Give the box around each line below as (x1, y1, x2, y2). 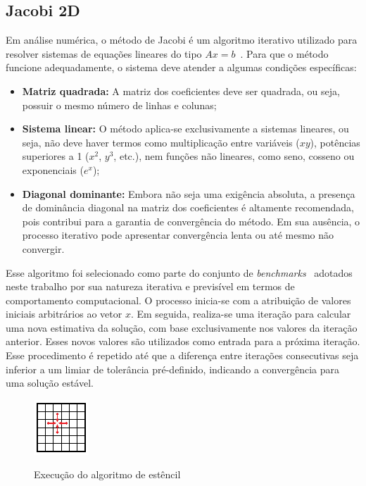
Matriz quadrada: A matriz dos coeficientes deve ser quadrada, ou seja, (22, 83, 340, 98)
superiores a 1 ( (22, 149, 89, 163)
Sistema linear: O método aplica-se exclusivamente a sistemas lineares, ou (22, 121, 349, 136)
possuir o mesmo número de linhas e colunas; (22, 97, 217, 112)
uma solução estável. (6, 375, 94, 390)
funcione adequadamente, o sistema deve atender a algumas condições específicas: (6, 60, 357, 75)
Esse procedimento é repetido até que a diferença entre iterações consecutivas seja (6, 348, 359, 363)
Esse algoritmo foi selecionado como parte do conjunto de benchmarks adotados (6, 265, 353, 280)
